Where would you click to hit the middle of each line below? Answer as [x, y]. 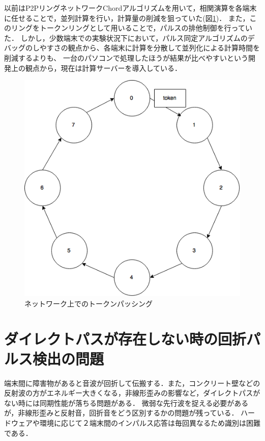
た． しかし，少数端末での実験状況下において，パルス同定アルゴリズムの [126, 37]
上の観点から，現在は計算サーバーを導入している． [96, 68]
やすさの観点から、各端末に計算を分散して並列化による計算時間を [150, 48]
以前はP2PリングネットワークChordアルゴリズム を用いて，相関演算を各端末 [130, 8]
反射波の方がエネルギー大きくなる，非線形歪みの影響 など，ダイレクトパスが [132, 393]
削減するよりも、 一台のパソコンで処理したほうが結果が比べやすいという [126, 57]
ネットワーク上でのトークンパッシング [89, 303]
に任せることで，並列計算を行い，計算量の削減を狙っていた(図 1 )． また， [127, 18]
